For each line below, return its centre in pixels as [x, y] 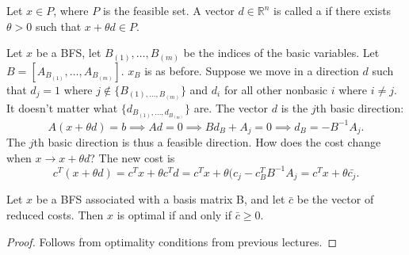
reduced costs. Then [55, 214]
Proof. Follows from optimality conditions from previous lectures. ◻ [172, 241]
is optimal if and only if [174, 214]
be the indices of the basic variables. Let [281, 53]
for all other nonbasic [276, 89]
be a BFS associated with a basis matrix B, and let [161, 199]
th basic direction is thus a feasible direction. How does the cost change [207, 142]
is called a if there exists [333, 10]
